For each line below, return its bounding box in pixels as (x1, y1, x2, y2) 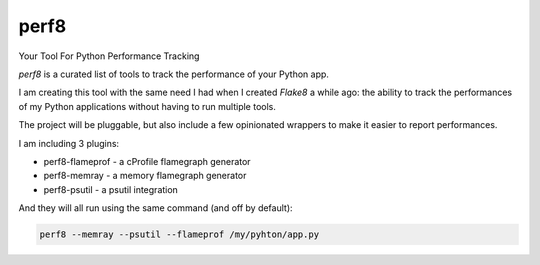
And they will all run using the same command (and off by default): (18, 202, 294, 214)
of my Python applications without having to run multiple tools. (18, 100, 277, 112)
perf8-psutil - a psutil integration (43, 183, 179, 195)
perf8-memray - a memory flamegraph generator (43, 170, 247, 182)
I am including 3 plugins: (18, 137, 120, 149)
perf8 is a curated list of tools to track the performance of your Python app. (18, 68, 330, 80)
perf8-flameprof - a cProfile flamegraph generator (43, 155, 251, 167)
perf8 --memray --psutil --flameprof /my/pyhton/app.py (39, 229, 320, 240)
